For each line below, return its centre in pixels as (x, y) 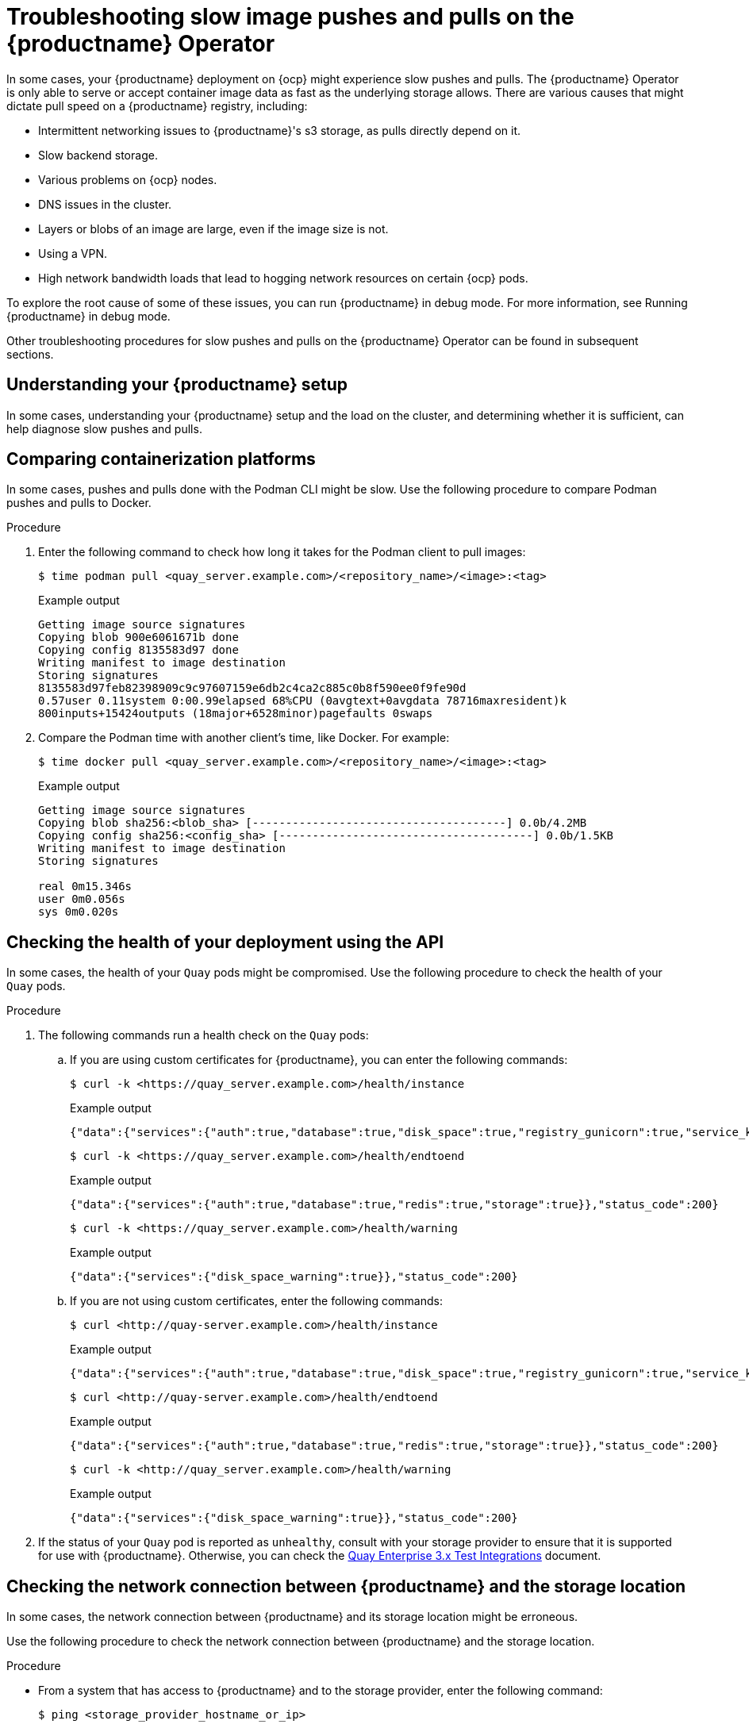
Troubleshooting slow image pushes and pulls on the (290, 17)
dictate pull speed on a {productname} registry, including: (157, 106)
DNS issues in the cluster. (105, 204)
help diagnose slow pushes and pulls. (104, 428)
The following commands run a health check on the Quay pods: (204, 1035)
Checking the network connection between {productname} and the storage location (346, 1586)
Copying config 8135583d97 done (138, 650)
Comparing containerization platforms (161, 459)
